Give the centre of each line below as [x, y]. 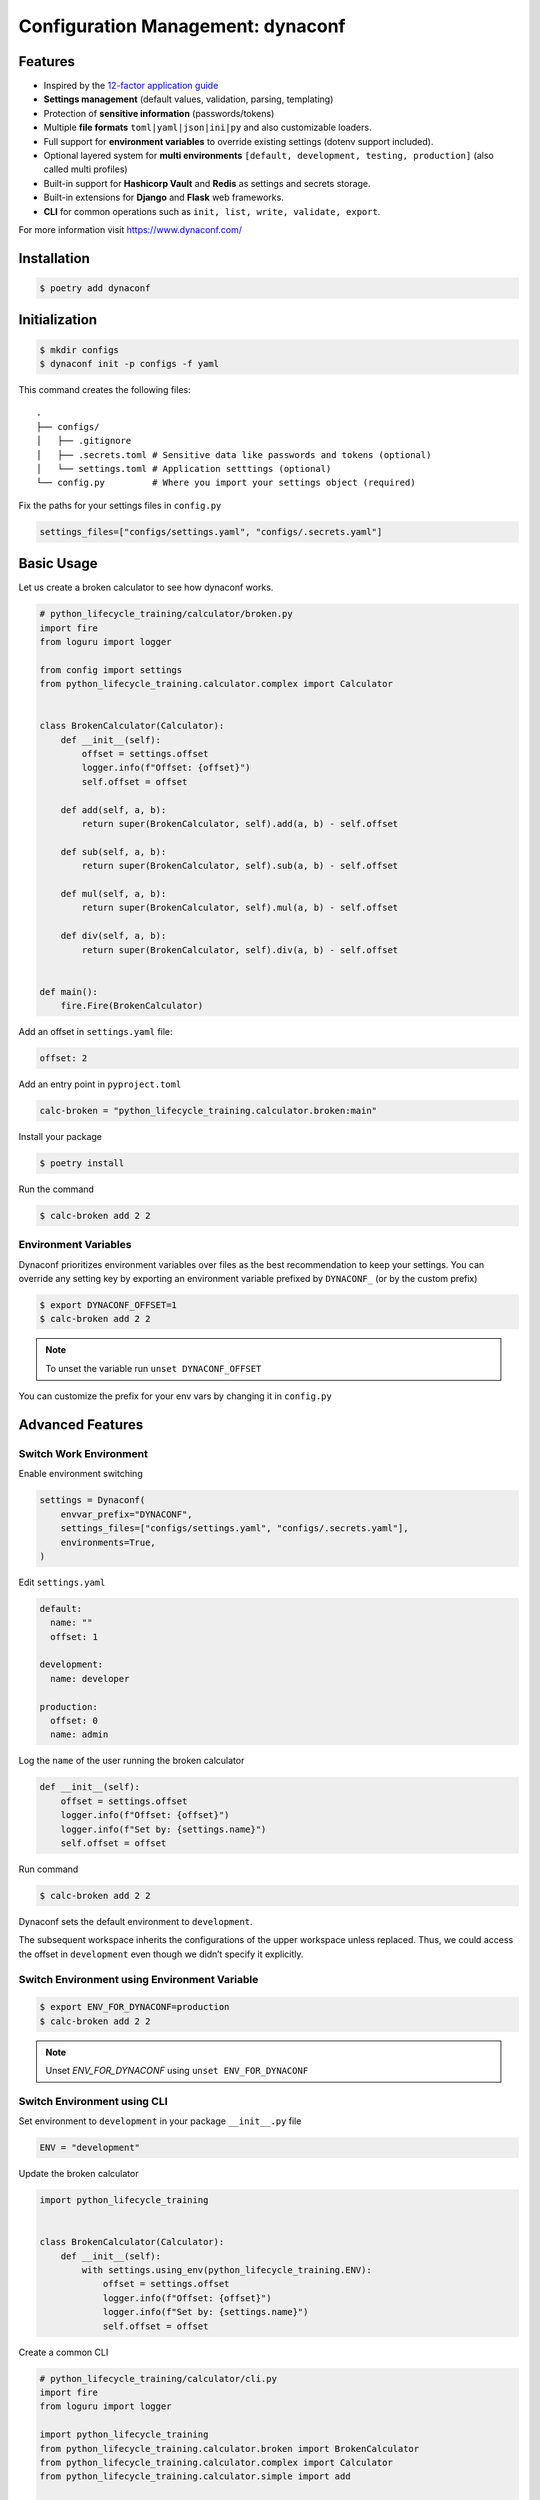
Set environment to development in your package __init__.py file [160, 2121]
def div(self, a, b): [113, 936]
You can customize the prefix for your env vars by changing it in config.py [175, 1396]
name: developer [90, 1678]
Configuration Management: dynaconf [182, 26]
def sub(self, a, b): [113, 851]
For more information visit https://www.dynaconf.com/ [130, 229]
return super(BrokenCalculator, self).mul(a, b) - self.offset [240, 908]
